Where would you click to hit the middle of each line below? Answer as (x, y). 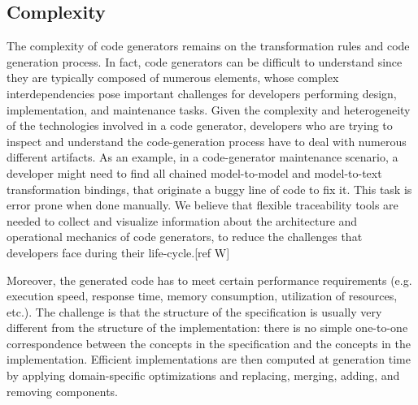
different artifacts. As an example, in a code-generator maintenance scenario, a (202, 157)
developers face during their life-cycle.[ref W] (118, 252)
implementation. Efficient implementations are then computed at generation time (209, 359)
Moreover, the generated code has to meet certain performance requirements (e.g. (209, 280)
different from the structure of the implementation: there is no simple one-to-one (207, 327)
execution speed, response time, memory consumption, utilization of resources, (202, 296)
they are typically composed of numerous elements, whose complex (173, 78)
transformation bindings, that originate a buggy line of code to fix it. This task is (209, 189)
